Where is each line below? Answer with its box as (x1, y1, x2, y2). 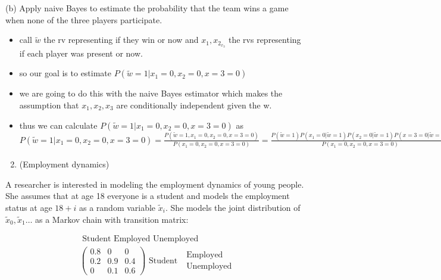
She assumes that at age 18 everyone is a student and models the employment (5, 189, 290, 202)
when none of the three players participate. (5, 13, 162, 26)
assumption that (19, 98, 79, 111)
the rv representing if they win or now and (43, 33, 199, 46)
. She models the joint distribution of (165, 201, 301, 213)
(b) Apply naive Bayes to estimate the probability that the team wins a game (5, 2, 289, 14)
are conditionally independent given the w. (116, 98, 272, 111)
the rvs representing (228, 33, 301, 46)
